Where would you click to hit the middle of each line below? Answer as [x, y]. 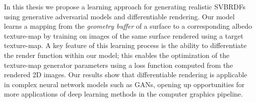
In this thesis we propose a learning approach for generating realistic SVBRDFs [125, 6]
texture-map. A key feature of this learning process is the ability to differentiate [125, 45]
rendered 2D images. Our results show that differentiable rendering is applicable [126, 75]
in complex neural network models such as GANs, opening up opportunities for [124, 84]
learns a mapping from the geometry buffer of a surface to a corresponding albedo [128, 26]
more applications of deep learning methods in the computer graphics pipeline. [124, 94]
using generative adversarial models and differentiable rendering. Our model [119, 16]
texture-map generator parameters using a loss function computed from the [119, 65]
